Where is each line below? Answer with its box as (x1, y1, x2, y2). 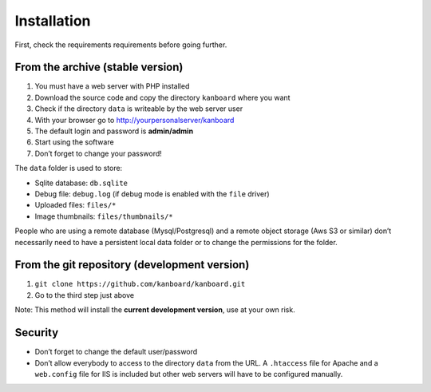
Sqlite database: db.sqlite (34, 178, 128, 188)
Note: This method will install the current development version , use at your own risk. (14, 305, 295, 315)
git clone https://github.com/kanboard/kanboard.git (34, 279, 246, 289)
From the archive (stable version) (14, 61, 184, 74)
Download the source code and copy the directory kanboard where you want (34, 93, 291, 102)
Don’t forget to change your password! (34, 148, 163, 158)
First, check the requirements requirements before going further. (14, 40, 227, 49)
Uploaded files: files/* (34, 200, 117, 210)
